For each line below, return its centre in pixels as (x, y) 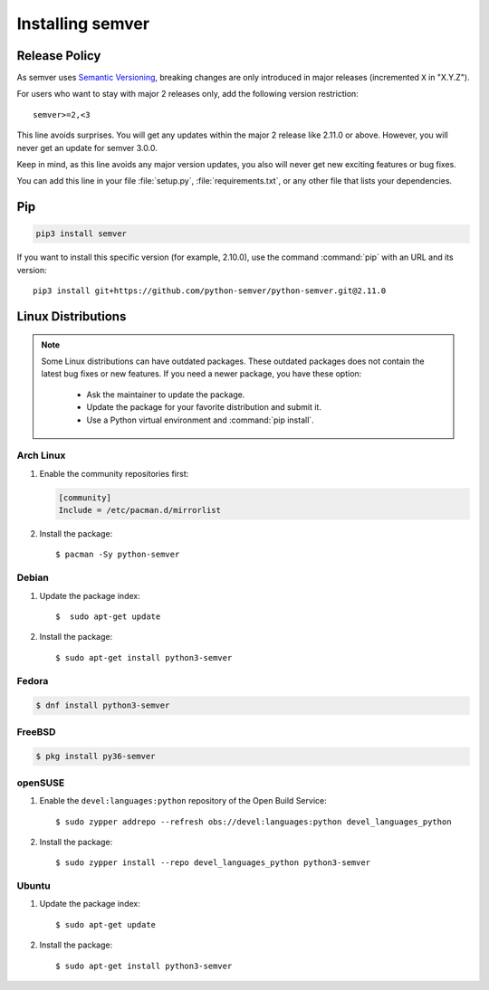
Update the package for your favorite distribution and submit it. (204, 407)
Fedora (33, 681)
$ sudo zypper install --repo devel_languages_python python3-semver (213, 863)
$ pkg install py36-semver (96, 757)
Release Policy (59, 56)
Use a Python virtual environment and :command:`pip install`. (200, 420)
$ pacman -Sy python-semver (118, 555)
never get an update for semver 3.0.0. (87, 148)
